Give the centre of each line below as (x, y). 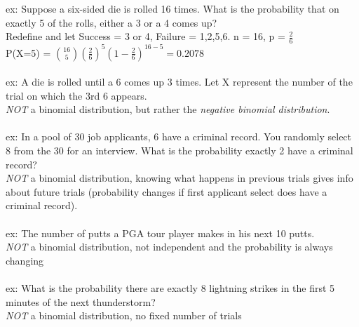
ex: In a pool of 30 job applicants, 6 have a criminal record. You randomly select (179, 136)
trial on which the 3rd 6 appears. (76, 95)
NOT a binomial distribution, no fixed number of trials (124, 315)
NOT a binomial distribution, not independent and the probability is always (169, 247)
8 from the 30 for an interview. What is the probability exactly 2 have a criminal (179, 151)
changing (25, 260)
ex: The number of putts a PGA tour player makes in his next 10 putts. (160, 233)
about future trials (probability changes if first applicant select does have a (167, 191)
